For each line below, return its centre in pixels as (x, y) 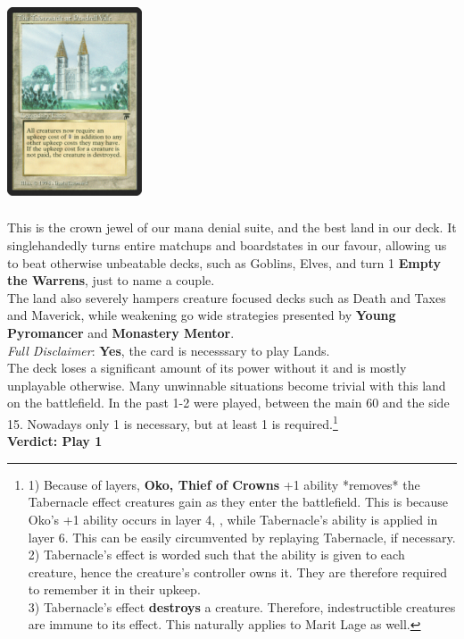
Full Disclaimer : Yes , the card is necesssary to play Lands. (169, 350)
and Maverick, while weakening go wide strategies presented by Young (202, 315)
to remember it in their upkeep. (114, 589)
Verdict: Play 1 (55, 441)
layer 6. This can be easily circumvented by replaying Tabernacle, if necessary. (242, 537)
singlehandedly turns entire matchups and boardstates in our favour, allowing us (227, 244)
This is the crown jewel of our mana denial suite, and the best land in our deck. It (232, 227)
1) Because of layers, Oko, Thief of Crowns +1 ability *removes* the (224, 484)
